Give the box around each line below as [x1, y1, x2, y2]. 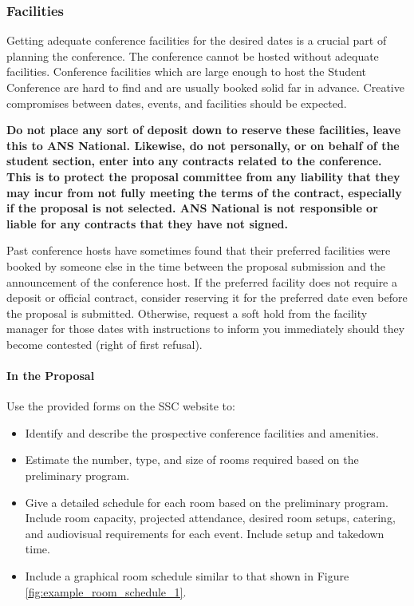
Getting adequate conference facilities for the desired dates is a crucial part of [6, 32, 387, 49]
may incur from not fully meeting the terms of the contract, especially [6, 184, 402, 200]
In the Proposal [6, 367, 95, 384]
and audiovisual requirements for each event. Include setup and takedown [25, 525, 384, 541]
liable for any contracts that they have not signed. [6, 215, 289, 232]
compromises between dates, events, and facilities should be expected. [6, 94, 347, 111]
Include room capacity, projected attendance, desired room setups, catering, [25, 509, 396, 526]
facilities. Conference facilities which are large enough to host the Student [6, 63, 367, 80]
